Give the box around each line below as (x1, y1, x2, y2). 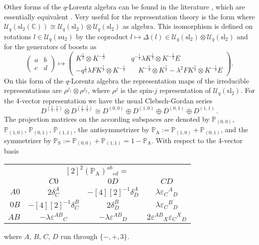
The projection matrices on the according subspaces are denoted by (4, 113, 210, 124)
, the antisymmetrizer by (74, 124, 149, 135)
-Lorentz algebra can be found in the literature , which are (66, 1, 245, 11)
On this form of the (4, 75, 64, 85)
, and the (220, 124, 249, 135)
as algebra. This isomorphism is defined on (123, 21, 253, 31)
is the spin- (121, 85, 154, 95)
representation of (159, 85, 211, 95)
